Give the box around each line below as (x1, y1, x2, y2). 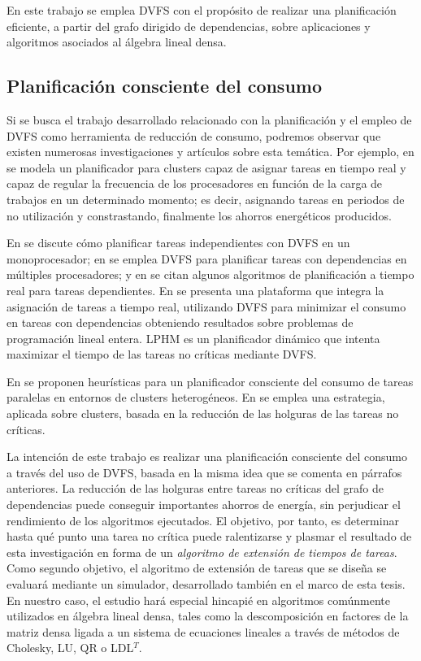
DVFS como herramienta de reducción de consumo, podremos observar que (7, 127, 381, 144)
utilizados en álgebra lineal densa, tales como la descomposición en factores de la (7, 607, 409, 624)
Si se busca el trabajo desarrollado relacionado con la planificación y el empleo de (7, 111, 412, 128)
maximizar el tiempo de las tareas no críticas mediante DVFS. (7, 346, 317, 363)
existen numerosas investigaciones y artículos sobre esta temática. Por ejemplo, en (7, 143, 414, 160)
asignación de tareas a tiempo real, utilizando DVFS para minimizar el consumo (7, 298, 406, 315)
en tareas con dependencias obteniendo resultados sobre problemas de (7, 314, 354, 331)
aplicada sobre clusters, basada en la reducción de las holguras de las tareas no (7, 405, 399, 422)
